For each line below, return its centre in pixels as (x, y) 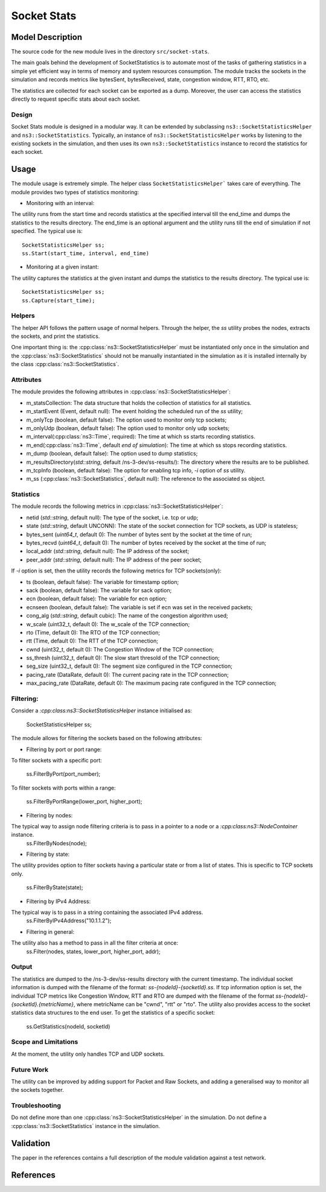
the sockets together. (38, 1090)
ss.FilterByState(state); (55, 887)
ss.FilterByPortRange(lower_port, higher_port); (84, 802)
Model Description (47, 37)
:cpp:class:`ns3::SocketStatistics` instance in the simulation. (86, 1126)
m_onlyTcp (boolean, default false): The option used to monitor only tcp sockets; (126, 420)
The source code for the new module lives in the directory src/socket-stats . (110, 52)
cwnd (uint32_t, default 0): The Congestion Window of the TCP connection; (120, 649)
